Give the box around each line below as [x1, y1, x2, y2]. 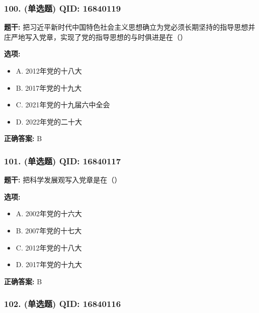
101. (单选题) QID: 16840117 [4, 154, 121, 167]
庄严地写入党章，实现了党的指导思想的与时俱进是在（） [4, 31, 187, 42]
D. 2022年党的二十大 [16, 116, 82, 127]
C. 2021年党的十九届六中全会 [16, 99, 110, 110]
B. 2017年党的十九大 [16, 82, 82, 93]
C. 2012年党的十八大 [16, 242, 82, 253]
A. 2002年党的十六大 [16, 208, 82, 219]
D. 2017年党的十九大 [16, 259, 82, 270]
